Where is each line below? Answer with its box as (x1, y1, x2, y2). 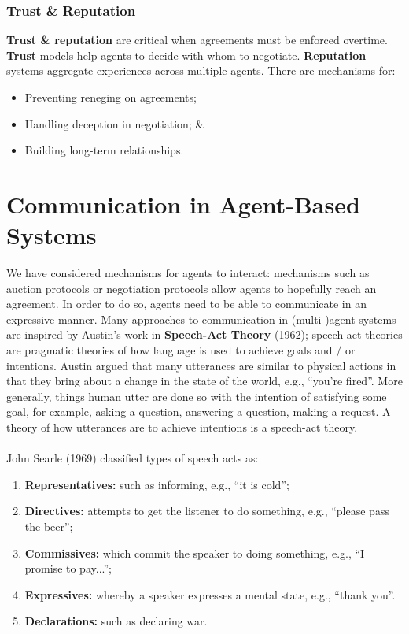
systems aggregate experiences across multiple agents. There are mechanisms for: (6, 62, 396, 79)
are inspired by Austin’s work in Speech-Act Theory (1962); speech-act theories (6, 326, 403, 343)
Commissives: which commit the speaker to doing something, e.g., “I (24, 544, 365, 561)
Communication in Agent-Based (6, 187, 360, 220)
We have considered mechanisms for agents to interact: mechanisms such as (6, 265, 370, 281)
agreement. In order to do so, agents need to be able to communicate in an (6, 295, 367, 312)
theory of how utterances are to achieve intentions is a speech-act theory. (6, 419, 358, 436)
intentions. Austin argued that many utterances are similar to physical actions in (6, 357, 396, 373)
